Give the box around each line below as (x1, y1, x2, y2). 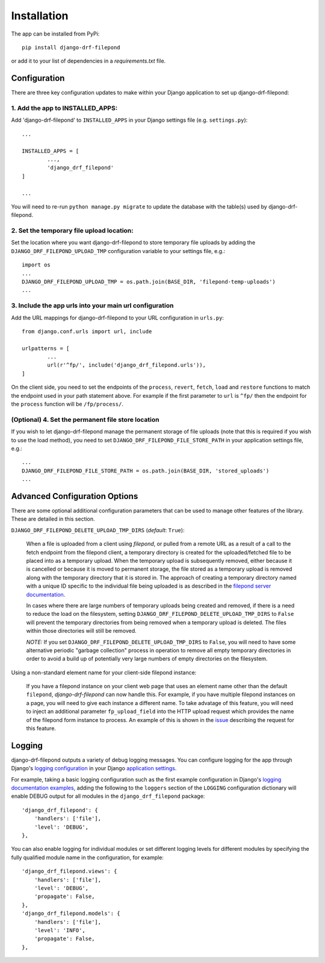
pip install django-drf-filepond (22, 44, 120, 51)
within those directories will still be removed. (26, 627, 137, 635)
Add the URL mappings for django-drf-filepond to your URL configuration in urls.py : (11, 314, 224, 321)
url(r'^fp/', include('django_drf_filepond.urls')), (47, 362, 206, 369)
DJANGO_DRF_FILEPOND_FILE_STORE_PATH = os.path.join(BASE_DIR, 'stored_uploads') (22, 467, 270, 474)
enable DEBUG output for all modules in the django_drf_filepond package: (11, 792, 205, 800)
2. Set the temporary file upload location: (11, 227, 134, 235)
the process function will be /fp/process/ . (11, 401, 123, 408)
